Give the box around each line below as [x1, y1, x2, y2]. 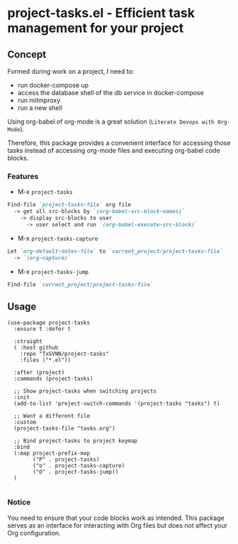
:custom [13, 419, 37, 426]
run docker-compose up [17, 81, 89, 89]
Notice [7, 497, 31, 507]
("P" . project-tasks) [33, 456, 100, 463]
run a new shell [17, 104, 62, 111]
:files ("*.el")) [20, 357, 72, 364]
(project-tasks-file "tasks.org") [13, 425, 115, 433]
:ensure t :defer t [13, 325, 72, 333]
